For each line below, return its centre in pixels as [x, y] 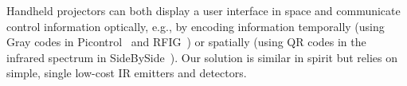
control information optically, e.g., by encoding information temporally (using [196, 26]
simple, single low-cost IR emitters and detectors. [127, 73]
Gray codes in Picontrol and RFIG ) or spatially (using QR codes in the [186, 42]
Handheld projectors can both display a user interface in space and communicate [203, 10]
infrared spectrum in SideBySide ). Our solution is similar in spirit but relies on [202, 57]
